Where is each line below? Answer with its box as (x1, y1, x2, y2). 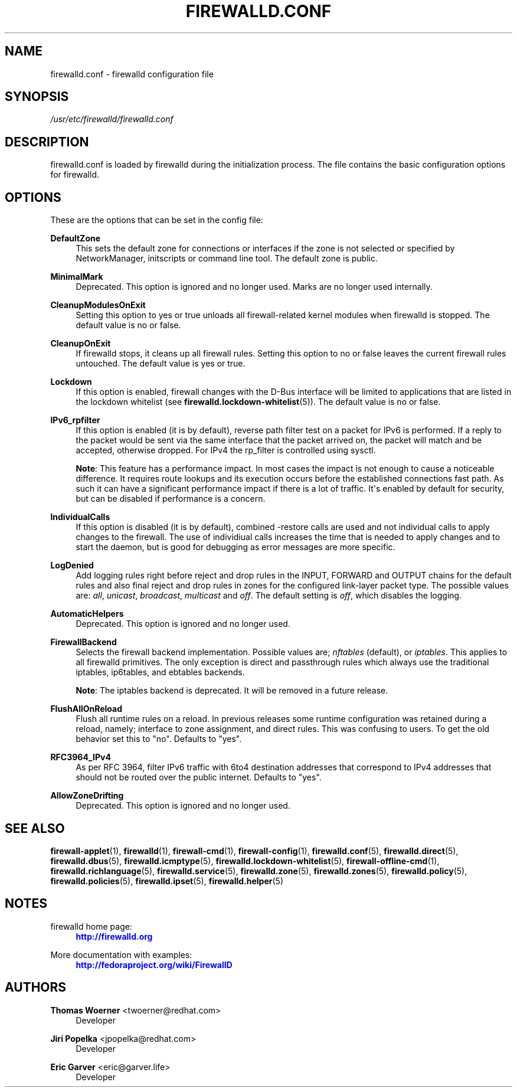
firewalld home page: (50, 921, 132, 931)
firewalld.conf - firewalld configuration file (50, 68, 214, 79)
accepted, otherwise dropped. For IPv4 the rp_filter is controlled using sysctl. (76, 445, 376, 456)
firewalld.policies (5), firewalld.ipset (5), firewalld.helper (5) (50, 875, 284, 886)
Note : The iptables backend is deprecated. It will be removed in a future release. (76, 685, 388, 696)
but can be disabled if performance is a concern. (76, 493, 266, 504)
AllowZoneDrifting (50, 790, 124, 801)
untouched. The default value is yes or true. (76, 358, 246, 369)
